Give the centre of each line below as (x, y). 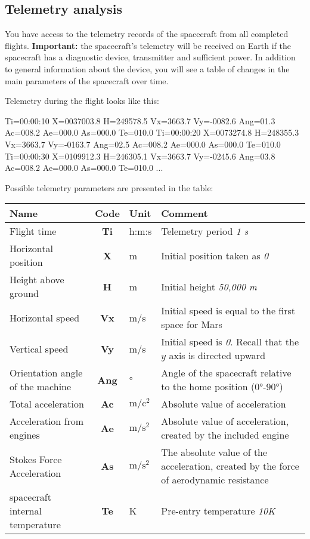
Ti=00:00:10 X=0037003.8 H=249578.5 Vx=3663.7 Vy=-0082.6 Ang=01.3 (140, 120)
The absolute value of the (214, 452)
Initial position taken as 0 (215, 255)
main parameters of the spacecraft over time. (87, 80)
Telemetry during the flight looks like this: (82, 101)
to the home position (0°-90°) (222, 387)
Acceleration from (47, 421)
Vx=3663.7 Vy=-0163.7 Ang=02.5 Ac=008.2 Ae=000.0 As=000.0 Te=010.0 (143, 144)
